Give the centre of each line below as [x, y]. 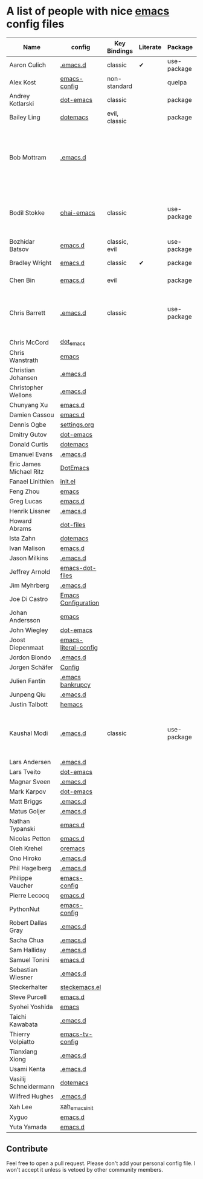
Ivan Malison [27, 548]
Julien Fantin [27, 681]
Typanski [22, 829]
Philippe [21, 878]
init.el [68, 482]
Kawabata [24, 1024]
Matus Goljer [27, 811]
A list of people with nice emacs [88, 11]
